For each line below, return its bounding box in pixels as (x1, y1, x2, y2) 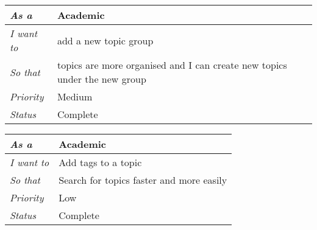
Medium (57, 89, 93, 103)
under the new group (57, 72, 146, 86)
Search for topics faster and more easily (59, 173, 227, 187)
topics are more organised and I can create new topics (57, 58, 287, 72)
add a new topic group (57, 33, 154, 47)
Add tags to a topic (59, 155, 142, 169)
